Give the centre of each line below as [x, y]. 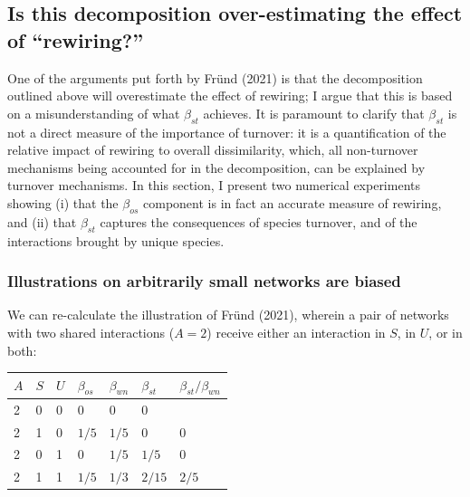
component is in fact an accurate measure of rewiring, [293, 202]
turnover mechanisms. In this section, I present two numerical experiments [214, 185]
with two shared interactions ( [91, 332]
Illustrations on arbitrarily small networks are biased [204, 281]
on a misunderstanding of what [94, 113]
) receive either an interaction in [296, 332]
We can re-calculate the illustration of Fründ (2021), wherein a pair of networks [228, 315]
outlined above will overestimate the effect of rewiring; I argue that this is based [230, 96]
